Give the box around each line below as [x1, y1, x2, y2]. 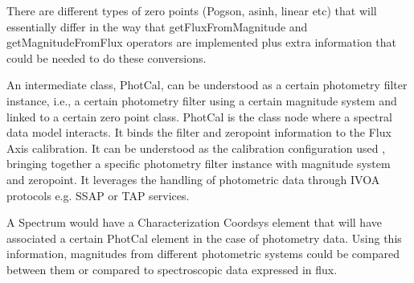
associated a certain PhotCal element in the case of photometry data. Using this [6, 229, 402, 246]
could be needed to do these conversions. [6, 49, 207, 66]
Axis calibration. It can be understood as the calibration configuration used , [6, 139, 386, 156]
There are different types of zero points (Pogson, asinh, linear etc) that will [6, 2, 377, 18]
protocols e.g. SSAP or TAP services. [6, 187, 190, 203]
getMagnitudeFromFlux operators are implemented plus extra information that [6, 34, 397, 51]
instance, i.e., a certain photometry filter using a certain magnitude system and [6, 92, 397, 109]
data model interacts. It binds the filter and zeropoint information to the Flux [6, 124, 391, 141]
